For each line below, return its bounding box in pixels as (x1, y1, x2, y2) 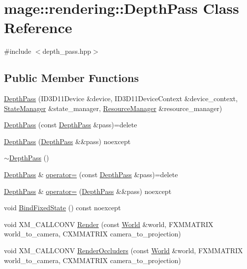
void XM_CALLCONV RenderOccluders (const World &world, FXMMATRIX (4, 245, 243, 256)
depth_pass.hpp (42, 46, 92, 56)
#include (4, 46, 31, 56)
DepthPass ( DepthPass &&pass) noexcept (4, 136, 131, 146)
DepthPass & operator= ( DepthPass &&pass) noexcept (4, 186, 172, 196)
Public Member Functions (4, 70, 139, 85)
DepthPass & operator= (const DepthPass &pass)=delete (4, 169, 178, 180)
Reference (4, 17, 72, 38)
